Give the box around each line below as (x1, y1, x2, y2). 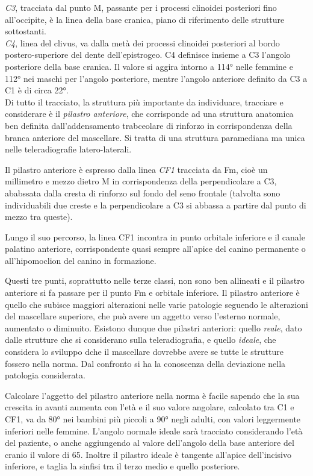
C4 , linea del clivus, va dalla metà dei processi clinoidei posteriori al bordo (5, 36, 280, 49)
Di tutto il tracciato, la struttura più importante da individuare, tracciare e (5, 95, 284, 108)
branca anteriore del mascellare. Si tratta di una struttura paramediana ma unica (5, 131, 305, 143)
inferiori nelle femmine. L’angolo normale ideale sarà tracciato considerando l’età (5, 424, 303, 437)
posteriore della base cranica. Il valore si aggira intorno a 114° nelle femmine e (5, 60, 293, 72)
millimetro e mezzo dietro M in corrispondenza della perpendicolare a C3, (5, 175, 277, 187)
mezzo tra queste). (5, 210, 73, 223)
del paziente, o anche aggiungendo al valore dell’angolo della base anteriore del (5, 436, 294, 449)
